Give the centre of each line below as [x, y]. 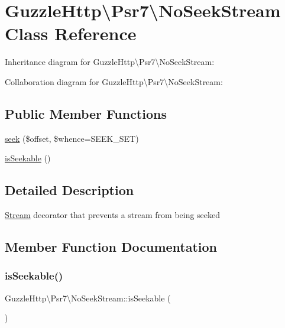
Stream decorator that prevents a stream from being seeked [113, 215]
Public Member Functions [86, 113]
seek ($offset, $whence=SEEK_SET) [72, 138]
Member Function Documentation [111, 247]
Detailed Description [69, 190]
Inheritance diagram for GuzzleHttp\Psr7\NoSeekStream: [110, 62]
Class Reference [71, 33]
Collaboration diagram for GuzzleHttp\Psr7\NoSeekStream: [114, 81]
